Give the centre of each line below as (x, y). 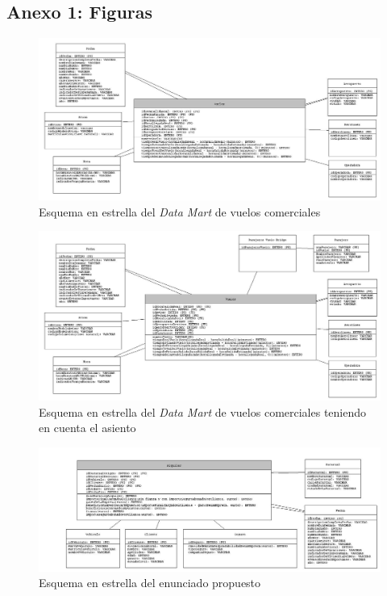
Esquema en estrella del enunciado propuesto (150, 583)
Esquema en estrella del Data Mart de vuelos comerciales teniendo (203, 411)
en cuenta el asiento (87, 428)
